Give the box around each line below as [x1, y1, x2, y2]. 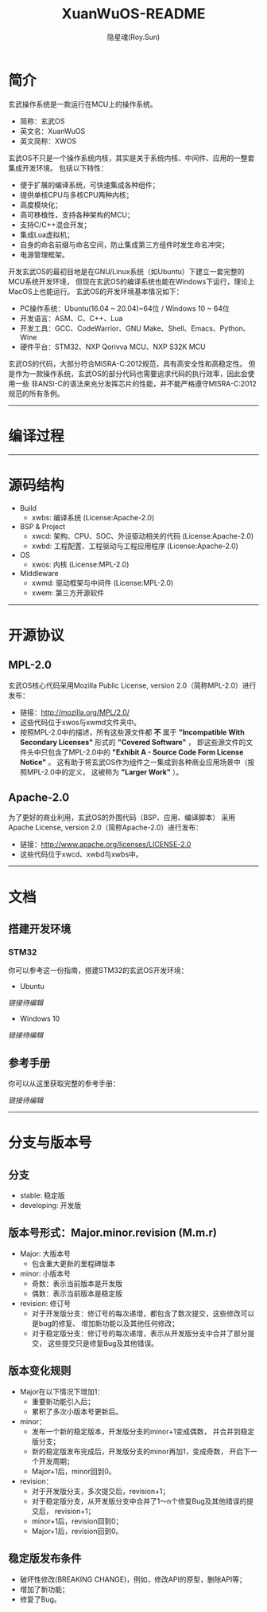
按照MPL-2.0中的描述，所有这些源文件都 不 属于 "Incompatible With [19, 727, 245, 737]
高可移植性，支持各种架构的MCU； [19, 210, 135, 219]
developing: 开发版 [19, 1201, 82, 1210]
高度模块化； [19, 200, 62, 210]
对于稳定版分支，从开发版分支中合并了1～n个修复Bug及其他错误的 [31, 1496, 247, 1506]
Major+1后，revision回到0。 [31, 1526, 123, 1536]
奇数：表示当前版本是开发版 [31, 1278, 123, 1288]
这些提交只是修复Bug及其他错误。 [47, 1338, 159, 1347]
